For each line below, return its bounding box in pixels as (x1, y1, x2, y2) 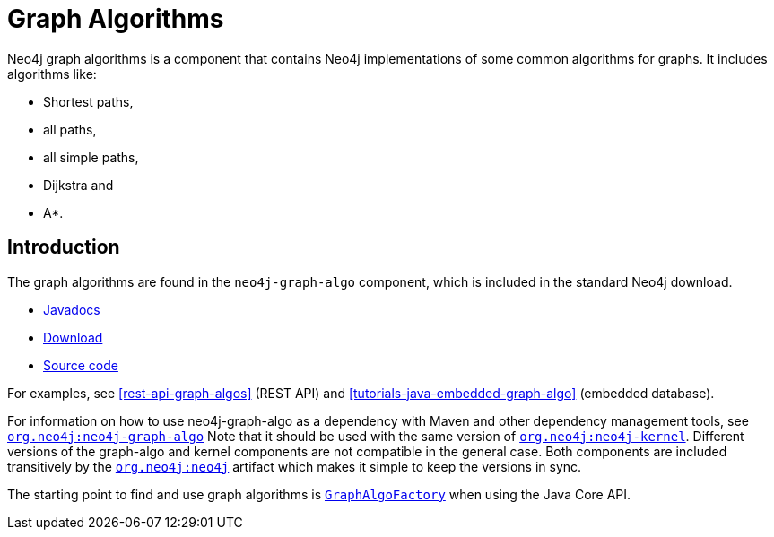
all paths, (43, 121, 97, 137)
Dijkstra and (43, 177, 114, 193)
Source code (43, 357, 118, 373)
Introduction (7, 236, 120, 259)
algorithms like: (7, 65, 97, 82)
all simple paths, (43, 149, 139, 165)
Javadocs (43, 301, 100, 317)
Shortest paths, (43, 93, 134, 109)
